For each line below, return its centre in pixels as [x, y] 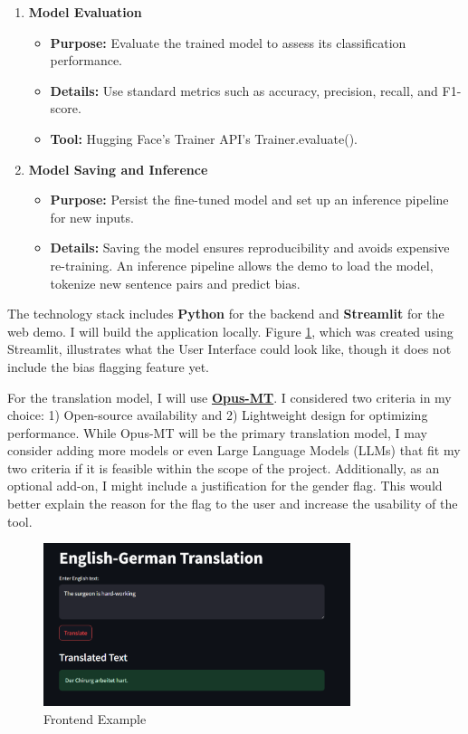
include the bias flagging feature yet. [108, 366]
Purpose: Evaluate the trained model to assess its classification [228, 42]
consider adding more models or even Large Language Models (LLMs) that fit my [234, 450]
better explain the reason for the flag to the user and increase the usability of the [233, 504]
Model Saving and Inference [118, 169]
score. [66, 108]
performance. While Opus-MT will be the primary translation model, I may [217, 432]
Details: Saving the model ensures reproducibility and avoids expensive [250, 248]
